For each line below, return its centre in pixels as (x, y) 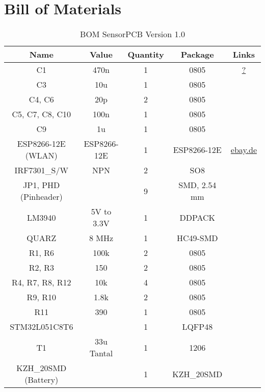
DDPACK (197, 217)
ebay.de (244, 149)
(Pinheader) (41, 197)
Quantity (146, 55)
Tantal (101, 353)
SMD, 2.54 (197, 185)
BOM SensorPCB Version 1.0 (132, 34)
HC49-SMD (197, 238)
